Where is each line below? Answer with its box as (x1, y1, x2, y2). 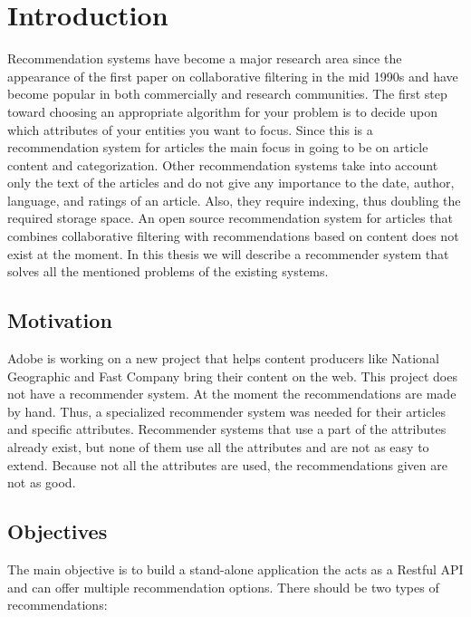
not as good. (7, 473, 76, 492)
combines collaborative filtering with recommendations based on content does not (7, 227, 459, 246)
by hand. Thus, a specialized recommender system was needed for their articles (7, 401, 446, 420)
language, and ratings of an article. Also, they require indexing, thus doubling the (7, 190, 461, 209)
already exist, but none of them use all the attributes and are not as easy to (7, 438, 429, 457)
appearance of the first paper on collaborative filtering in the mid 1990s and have (7, 66, 458, 85)
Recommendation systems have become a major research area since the (7, 49, 402, 68)
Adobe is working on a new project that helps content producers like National (7, 349, 439, 368)
